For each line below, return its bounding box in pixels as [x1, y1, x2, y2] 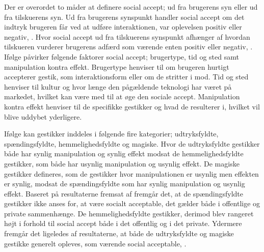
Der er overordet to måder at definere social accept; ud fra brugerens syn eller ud [4, 2, 258, 12]
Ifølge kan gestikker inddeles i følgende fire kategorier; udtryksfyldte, [4, 128, 219, 139]
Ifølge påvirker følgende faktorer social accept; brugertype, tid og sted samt [4, 51, 239, 62]
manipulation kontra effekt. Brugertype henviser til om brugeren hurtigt [4, 61, 229, 72]
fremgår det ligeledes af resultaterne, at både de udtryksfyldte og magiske [4, 228, 234, 239]
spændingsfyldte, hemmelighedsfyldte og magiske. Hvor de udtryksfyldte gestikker [4, 138, 260, 149]
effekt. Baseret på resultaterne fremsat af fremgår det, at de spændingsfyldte [4, 188, 244, 199]
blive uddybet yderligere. [4, 111, 82, 122]
